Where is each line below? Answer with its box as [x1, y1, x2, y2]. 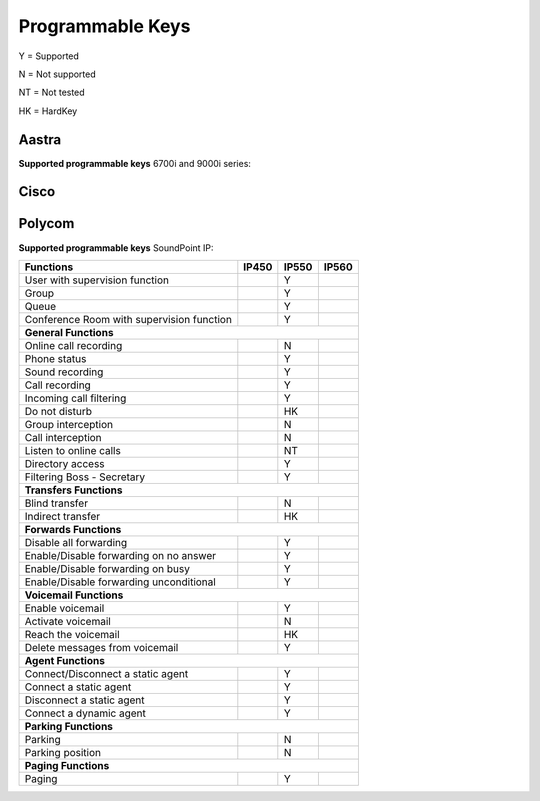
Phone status [24, 351, 87, 365]
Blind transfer [24, 496, 89, 510]
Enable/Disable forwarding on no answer [24, 548, 217, 562]
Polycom [18, 215, 75, 232]
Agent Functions [24, 653, 105, 667]
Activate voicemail [24, 614, 112, 628]
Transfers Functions [24, 483, 123, 497]
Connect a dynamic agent [24, 706, 147, 720]
